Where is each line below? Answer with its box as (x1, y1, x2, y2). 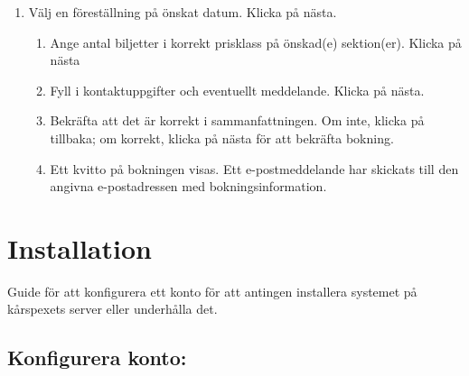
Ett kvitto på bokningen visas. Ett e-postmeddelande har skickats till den (50, 159, 459, 178)
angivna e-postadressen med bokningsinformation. (50, 177, 327, 196)
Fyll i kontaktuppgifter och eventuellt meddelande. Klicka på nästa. (50, 80, 425, 99)
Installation (7, 229, 152, 266)
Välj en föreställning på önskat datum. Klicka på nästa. (28, 3, 337, 21)
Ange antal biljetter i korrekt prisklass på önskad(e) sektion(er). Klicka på (50, 32, 462, 51)
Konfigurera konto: (7, 344, 187, 371)
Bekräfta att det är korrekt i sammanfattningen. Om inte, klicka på (50, 111, 425, 130)
